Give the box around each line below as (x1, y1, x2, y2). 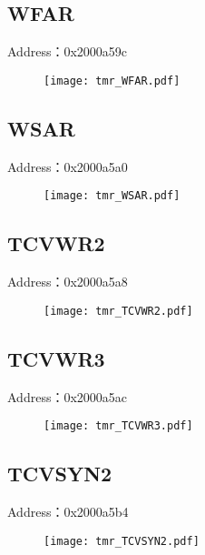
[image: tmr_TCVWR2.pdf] (44, 304, 193, 318)
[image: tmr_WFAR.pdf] (44, 74, 181, 87)
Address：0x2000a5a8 (7, 272, 128, 291)
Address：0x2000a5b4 (7, 502, 129, 521)
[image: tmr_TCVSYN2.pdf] (44, 534, 200, 548)
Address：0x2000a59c (7, 42, 128, 61)
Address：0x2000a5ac (7, 387, 128, 406)
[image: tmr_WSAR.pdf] (44, 189, 181, 203)
